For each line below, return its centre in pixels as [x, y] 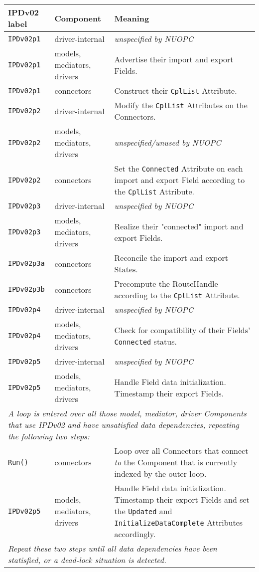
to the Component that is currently [176, 462]
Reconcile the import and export [171, 258]
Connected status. [145, 341]
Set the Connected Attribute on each [179, 168]
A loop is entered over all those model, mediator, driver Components [127, 413]
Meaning [132, 18]
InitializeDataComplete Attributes [179, 522]
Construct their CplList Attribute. [176, 91]
